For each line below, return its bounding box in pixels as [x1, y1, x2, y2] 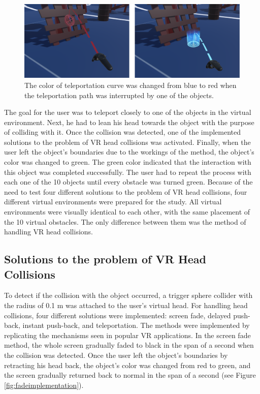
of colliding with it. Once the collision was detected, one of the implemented [4, 127, 241, 137]
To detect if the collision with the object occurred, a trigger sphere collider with [4, 290, 253, 300]
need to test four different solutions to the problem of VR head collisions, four [4, 186, 247, 197]
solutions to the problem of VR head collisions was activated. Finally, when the [4, 136, 251, 147]
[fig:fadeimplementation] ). [4, 379, 84, 390]
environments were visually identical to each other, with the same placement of [4, 206, 250, 217]
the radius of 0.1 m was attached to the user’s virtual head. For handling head [4, 300, 248, 311]
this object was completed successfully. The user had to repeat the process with [4, 166, 251, 177]
